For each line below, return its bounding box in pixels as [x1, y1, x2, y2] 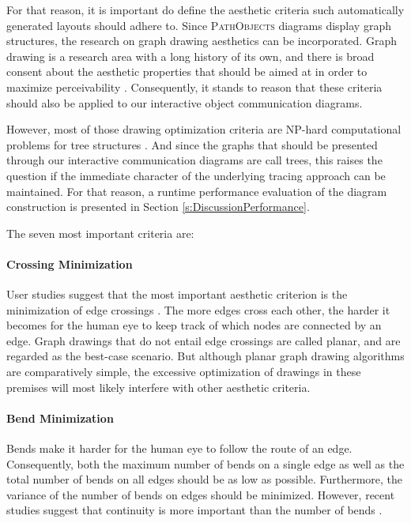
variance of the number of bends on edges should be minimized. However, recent [6, 486, 395, 502]
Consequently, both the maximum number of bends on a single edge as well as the [6, 455, 405, 472]
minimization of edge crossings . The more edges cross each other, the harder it [6, 301, 390, 318]
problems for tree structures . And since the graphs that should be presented [6, 136, 378, 152]
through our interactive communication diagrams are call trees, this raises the [6, 152, 383, 168]
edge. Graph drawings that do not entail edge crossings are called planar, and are [6, 332, 401, 348]
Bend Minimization [6, 409, 114, 426]
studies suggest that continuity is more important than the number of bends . [6, 502, 383, 518]
